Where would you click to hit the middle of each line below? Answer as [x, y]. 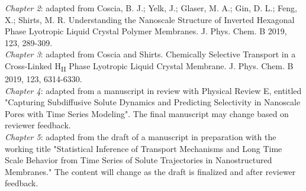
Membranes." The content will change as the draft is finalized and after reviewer [150, 171]
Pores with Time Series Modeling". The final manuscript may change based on [147, 113]
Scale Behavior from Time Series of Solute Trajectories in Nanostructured [138, 160]
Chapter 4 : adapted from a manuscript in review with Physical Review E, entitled [153, 90]
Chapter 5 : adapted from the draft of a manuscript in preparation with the [141, 137]
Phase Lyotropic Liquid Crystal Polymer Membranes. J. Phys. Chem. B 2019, [146, 31]
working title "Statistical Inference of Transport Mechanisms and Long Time [144, 148]
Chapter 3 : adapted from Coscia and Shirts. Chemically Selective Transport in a [150, 54]
